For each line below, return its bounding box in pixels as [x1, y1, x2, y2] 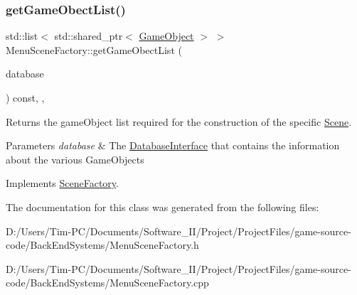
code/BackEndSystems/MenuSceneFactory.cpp [6, 275, 209, 290]
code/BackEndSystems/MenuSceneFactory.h [6, 237, 199, 252]
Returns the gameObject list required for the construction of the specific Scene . [6, 114, 352, 129]
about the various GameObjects [6, 151, 144, 166]
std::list [6, 28, 38, 43]
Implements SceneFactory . [6, 176, 119, 191]
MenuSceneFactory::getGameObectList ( [6, 42, 182, 57]
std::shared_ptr [54, 28, 123, 43]
